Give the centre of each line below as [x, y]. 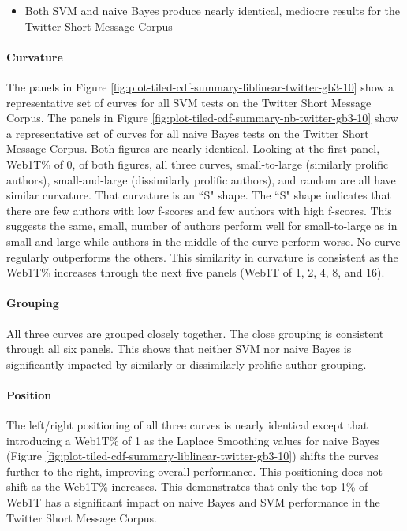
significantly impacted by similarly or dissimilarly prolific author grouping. [187, 364]
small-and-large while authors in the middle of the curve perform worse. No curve [203, 241]
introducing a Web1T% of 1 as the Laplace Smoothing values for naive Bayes [193, 440]
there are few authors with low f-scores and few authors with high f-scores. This [199, 210]
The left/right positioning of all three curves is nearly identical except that [187, 425]
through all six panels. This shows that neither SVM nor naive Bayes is [179, 349]
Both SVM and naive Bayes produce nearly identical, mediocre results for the [213, 10]
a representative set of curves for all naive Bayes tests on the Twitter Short [188, 133]
